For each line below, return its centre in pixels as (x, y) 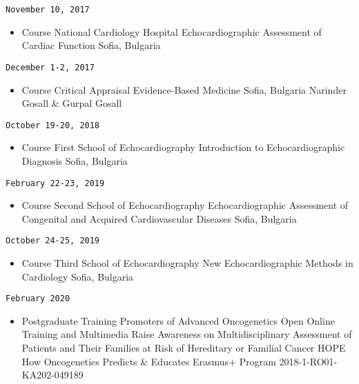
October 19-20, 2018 (53, 125)
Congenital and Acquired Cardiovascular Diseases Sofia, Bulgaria (159, 218)
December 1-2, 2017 (50, 67)
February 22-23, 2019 (55, 183)
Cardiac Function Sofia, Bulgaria (91, 45)
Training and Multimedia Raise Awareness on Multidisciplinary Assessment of (187, 334)
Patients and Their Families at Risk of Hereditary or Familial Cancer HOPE (184, 348)
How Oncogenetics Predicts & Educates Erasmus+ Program (149, 361)
